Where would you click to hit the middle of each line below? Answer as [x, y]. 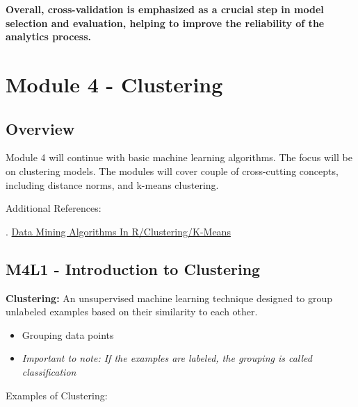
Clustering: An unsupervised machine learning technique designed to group [169, 298]
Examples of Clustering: [57, 395]
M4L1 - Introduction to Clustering [133, 268]
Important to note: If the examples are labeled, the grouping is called [167, 358]
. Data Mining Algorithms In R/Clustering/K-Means [118, 231]
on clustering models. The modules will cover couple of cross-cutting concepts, [172, 171]
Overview [40, 128]
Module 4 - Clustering [114, 84]
